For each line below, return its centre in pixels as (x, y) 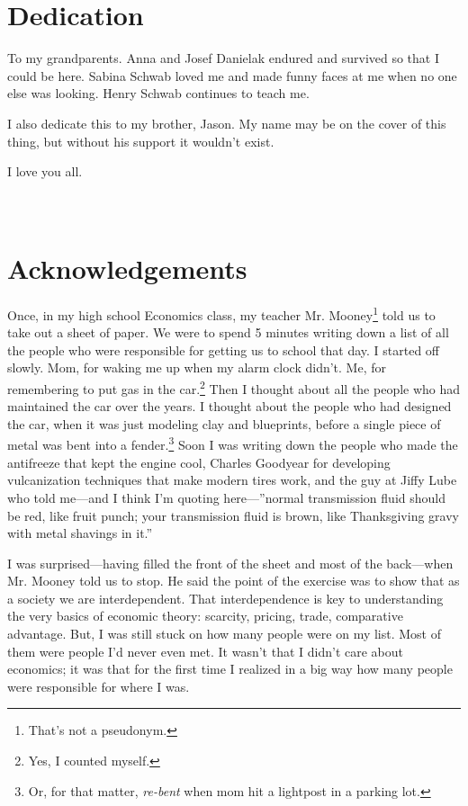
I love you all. (45, 171)
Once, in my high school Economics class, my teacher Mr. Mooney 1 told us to (221, 313)
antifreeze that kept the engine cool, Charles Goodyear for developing (199, 462)
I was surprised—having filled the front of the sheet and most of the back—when (230, 563)
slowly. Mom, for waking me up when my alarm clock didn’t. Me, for (197, 367)
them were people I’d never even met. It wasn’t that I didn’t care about (205, 651)
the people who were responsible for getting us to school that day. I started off (224, 349)
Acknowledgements (127, 269)
